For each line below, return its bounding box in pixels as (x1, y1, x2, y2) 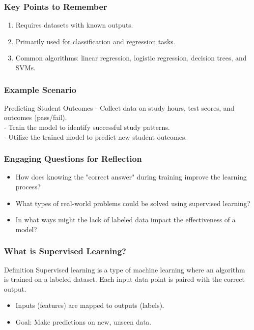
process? (15, 181, 41, 191)
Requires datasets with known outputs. (15, 20, 133, 30)
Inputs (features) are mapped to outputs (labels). (15, 300, 164, 310)
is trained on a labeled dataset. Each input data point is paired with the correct (4, 274, 245, 284)
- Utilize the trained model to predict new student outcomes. (4, 131, 187, 142)
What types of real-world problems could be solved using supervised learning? (15, 198, 251, 208)
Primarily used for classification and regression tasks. (15, 36, 175, 46)
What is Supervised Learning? (4, 245, 126, 257)
